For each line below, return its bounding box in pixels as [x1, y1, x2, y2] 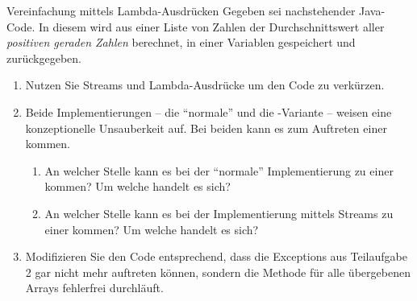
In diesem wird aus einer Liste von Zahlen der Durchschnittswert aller [39, 18, 385, 35]
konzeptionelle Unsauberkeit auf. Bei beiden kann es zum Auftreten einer [25, 119, 387, 136]
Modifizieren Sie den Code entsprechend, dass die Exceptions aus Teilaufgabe [25, 248, 407, 265]
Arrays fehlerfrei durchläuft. [25, 279, 164, 296]
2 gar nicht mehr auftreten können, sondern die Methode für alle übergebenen [25, 263, 411, 280]
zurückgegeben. [6, 49, 81, 66]
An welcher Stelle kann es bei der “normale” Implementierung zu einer [44, 162, 394, 179]
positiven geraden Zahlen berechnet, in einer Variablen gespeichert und [6, 34, 356, 51]
